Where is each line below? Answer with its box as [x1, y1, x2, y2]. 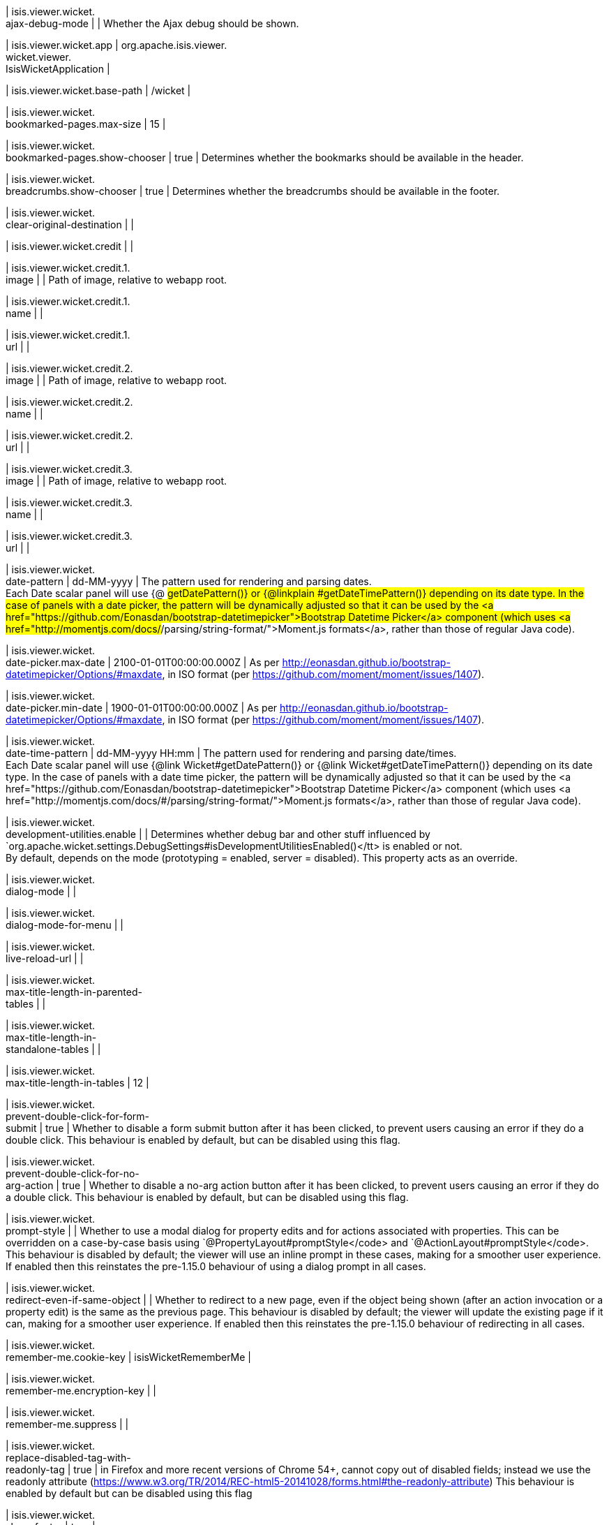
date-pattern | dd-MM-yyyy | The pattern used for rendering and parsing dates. [6, 575, 372, 587]
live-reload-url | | [6, 952, 84, 964]
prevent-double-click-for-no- [6, 1167, 140, 1179]
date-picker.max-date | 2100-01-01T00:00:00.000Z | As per [6, 656, 280, 668]
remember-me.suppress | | [6, 1418, 129, 1430]
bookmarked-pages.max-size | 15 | [6, 118, 166, 130]
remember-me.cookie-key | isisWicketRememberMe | [6, 1351, 252, 1363]
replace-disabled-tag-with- [6, 1452, 131, 1464]
